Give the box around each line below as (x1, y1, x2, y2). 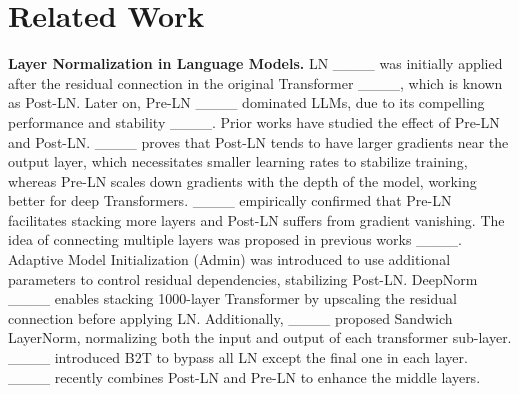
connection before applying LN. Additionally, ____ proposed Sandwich (8, 307, 453, 328)
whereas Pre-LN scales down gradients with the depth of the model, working (8, 170, 477, 191)
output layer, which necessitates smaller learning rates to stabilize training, (8, 151, 468, 172)
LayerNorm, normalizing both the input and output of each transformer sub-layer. (8, 327, 512, 348)
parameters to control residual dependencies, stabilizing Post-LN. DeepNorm (8, 268, 478, 289)
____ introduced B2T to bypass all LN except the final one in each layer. (8, 347, 468, 368)
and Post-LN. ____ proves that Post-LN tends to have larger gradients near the (8, 131, 509, 152)
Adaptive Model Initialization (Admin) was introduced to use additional (8, 249, 451, 270)
